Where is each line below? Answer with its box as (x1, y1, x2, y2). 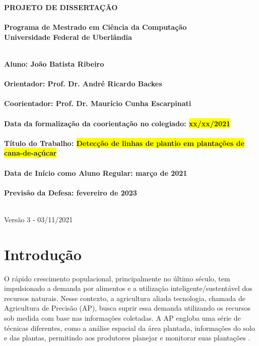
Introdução (4, 243, 82, 264)
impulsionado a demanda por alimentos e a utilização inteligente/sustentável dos (4, 283, 252, 293)
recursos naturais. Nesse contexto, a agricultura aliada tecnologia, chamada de (4, 292, 245, 303)
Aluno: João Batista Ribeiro (4, 58, 104, 69)
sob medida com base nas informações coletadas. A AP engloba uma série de (4, 312, 241, 323)
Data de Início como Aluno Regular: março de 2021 (4, 167, 187, 178)
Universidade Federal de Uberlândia (4, 31, 132, 42)
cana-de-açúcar (4, 147, 57, 158)
